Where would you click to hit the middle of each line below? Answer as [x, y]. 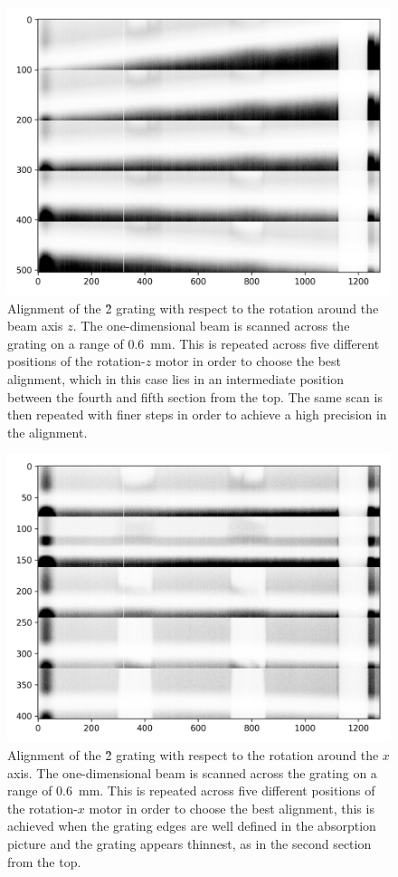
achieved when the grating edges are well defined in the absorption [192, 826]
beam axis [35, 326]
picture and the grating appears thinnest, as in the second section [190, 843]
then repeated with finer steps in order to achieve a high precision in [197, 414]
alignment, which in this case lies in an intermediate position [176, 378]
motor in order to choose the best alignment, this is [232, 808]
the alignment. [47, 432]
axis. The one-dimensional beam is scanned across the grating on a [192, 772]
